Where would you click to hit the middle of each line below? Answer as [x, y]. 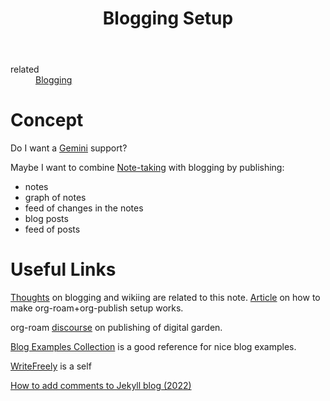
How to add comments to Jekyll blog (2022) [101, 386]
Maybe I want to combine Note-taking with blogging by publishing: [147, 168]
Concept [47, 120]
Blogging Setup [168, 18]
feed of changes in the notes [84, 208]
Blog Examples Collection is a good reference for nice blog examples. [153, 347]
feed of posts [52, 229]
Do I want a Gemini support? [69, 148]
